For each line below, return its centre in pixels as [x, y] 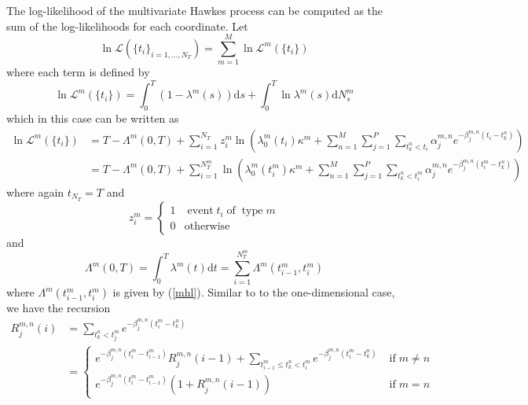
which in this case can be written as [93, 118]
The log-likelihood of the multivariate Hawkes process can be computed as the [195, 10]
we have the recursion [59, 308]
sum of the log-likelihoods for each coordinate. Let [127, 26]
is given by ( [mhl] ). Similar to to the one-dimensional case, [254, 292]
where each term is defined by [78, 72]
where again [35, 191]
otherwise [207, 226]
